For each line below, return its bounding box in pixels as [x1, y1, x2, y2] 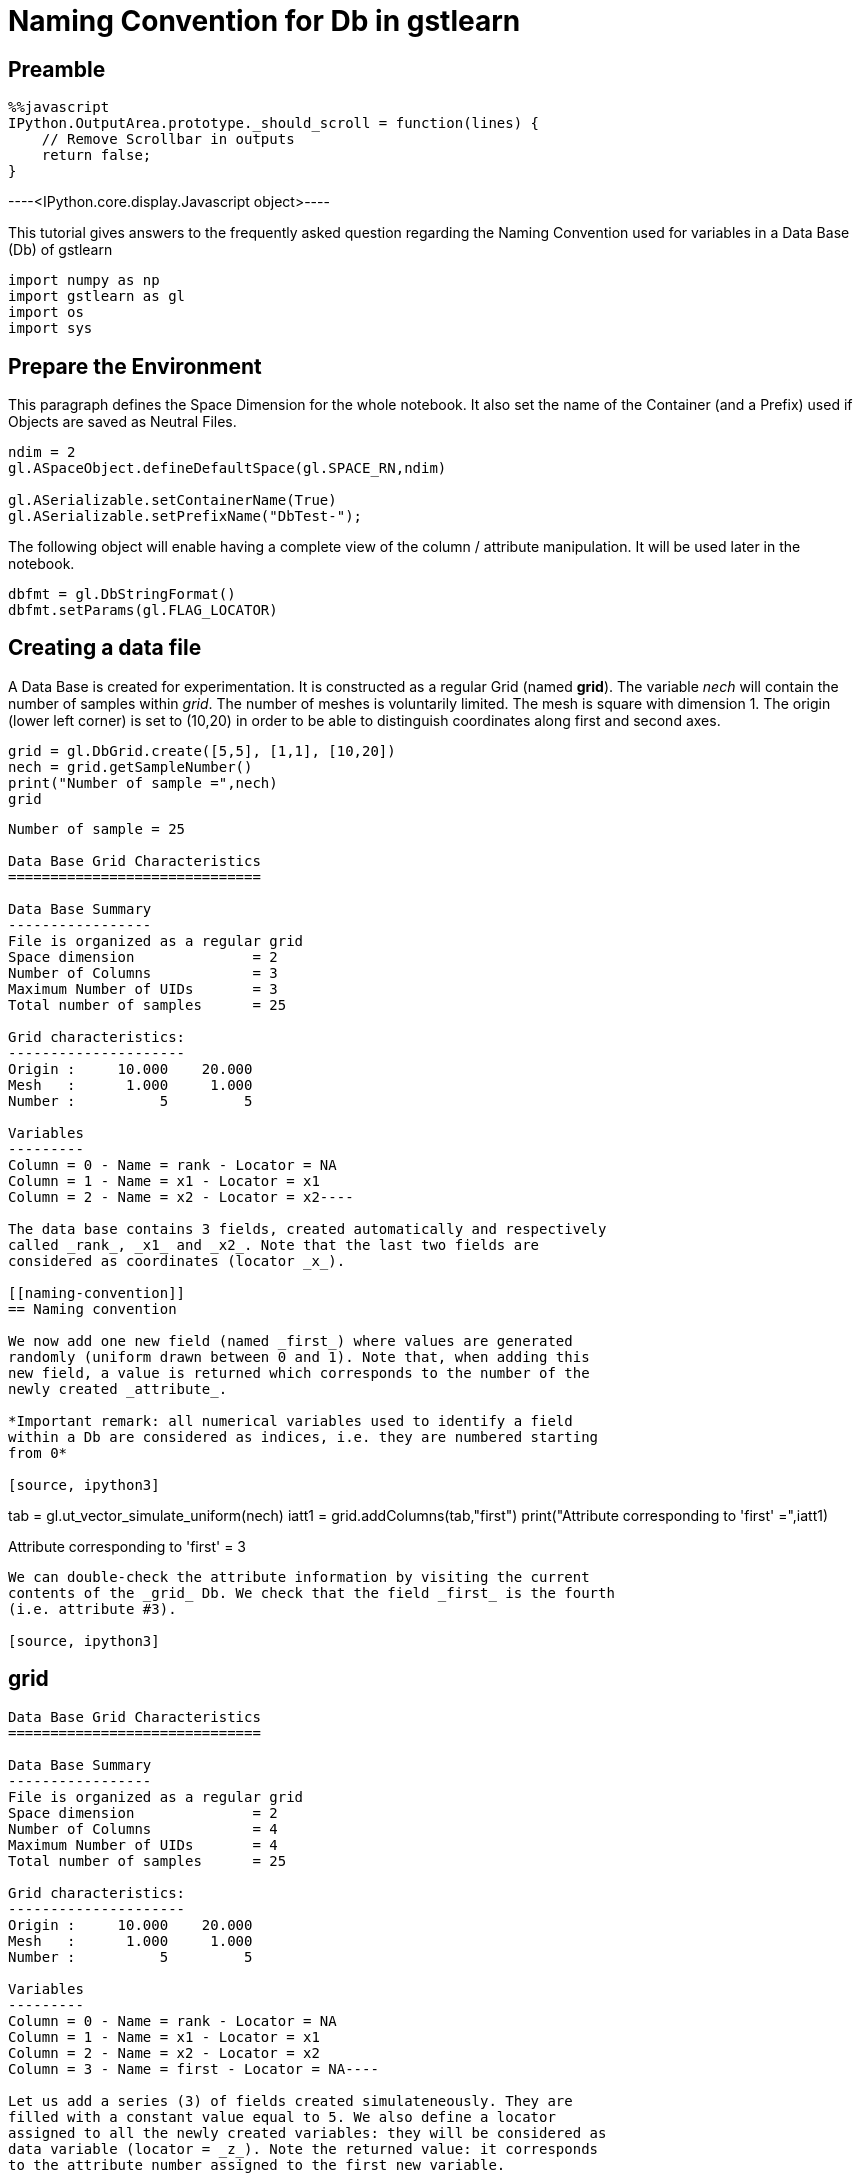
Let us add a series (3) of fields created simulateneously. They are [8, 2092, 573, 2109]
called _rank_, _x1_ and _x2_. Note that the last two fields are [8, 1236, 540, 1253]
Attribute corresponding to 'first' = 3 [8, 1537, 246, 1555]
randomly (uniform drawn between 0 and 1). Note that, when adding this [8, 1348, 590, 1365]
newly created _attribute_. [8, 1380, 228, 1397]
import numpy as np [8, 272, 160, 289]
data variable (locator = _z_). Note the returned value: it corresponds [8, 2140, 599, 2157]
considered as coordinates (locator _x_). [8, 1252, 346, 1269]
